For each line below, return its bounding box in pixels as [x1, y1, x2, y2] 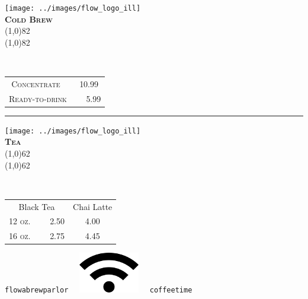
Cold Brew [5, 12, 53, 25]
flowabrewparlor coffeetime [5, 286, 192, 295]
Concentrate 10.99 [11, 77, 99, 90]
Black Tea [18, 200, 55, 212]
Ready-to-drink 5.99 [9, 92, 101, 104]
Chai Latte [73, 200, 113, 212]
